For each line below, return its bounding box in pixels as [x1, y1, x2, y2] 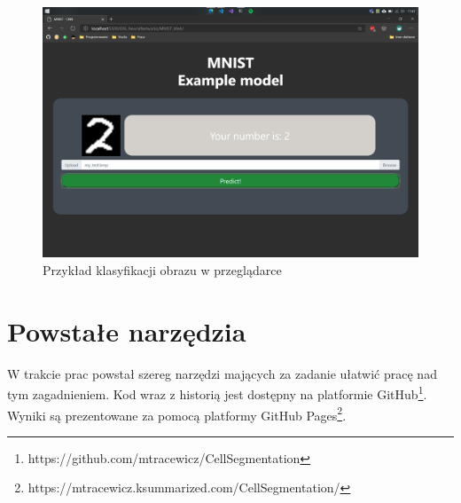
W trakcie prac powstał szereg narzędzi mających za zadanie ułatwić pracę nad [7, 364, 437, 382]
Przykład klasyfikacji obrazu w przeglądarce [43, 260, 282, 279]
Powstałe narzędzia [7, 312, 246, 349]
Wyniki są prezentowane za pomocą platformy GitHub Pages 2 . [7, 403, 347, 424]
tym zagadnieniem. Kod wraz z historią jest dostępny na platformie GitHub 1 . [7, 382, 427, 403]
